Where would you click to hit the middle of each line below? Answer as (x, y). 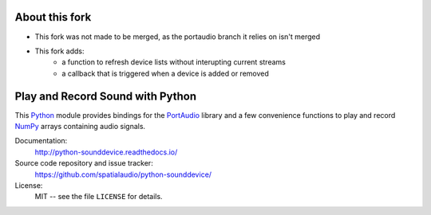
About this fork (53, 17)
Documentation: (41, 141)
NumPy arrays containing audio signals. (80, 126)
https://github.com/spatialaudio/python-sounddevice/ (123, 174)
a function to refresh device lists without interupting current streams (174, 62)
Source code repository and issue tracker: (84, 163)
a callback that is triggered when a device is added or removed (165, 73)
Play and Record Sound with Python (106, 96)
